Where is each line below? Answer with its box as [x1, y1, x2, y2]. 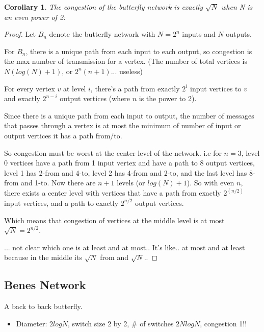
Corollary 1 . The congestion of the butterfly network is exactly [4, 2, 203, 12]
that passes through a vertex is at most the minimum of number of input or [4, 120, 241, 131]
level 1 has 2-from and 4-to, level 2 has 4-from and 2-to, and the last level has [4, 167, 247, 178]
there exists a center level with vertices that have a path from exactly [4, 187, 221, 198]
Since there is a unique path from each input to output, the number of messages [4, 110, 254, 121]
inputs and [182, 29, 216, 39]
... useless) [111, 65, 143, 76]
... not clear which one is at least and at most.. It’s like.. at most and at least [4, 242, 245, 252]
